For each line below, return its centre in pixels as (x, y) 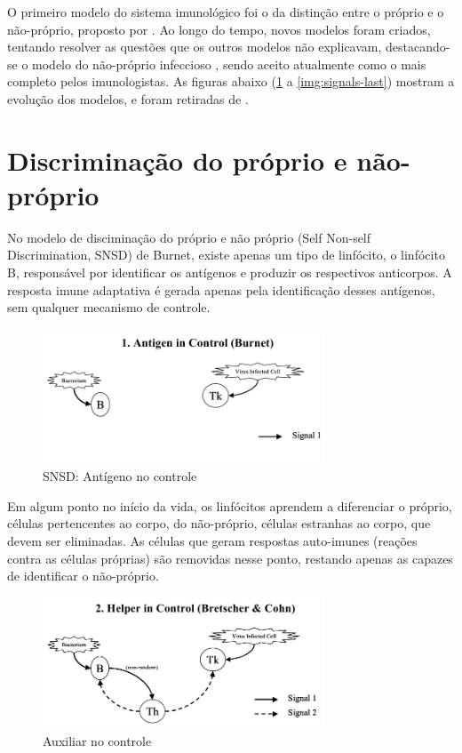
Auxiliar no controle (97, 740)
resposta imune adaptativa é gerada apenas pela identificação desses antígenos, (221, 289)
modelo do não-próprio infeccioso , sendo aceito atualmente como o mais (229, 64)
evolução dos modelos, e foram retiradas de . (128, 98)
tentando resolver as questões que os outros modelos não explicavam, (195, 47)
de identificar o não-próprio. (83, 576)
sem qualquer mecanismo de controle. (109, 307)
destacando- (418, 47)
